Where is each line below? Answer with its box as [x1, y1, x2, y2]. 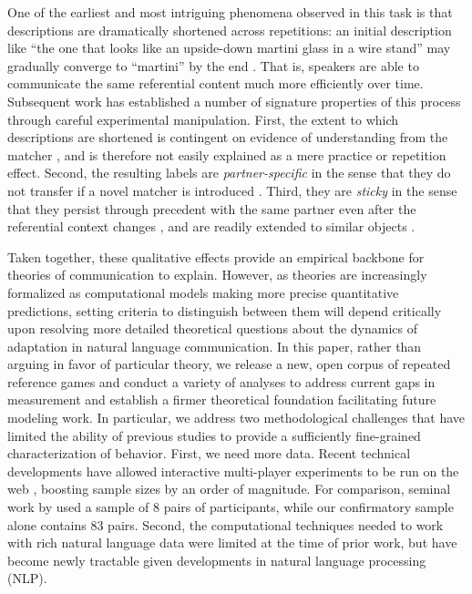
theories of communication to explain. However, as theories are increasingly [7, 265, 427, 284]
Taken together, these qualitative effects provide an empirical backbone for [7, 247, 425, 266]
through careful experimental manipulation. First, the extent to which [7, 109, 399, 128]
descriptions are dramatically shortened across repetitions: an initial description [7, 20, 452, 39]
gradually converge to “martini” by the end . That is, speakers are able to [7, 56, 419, 75]
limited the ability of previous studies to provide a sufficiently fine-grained [7, 425, 421, 445]
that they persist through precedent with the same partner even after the [7, 199, 416, 218]
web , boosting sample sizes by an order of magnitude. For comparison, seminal [7, 479, 451, 498]
